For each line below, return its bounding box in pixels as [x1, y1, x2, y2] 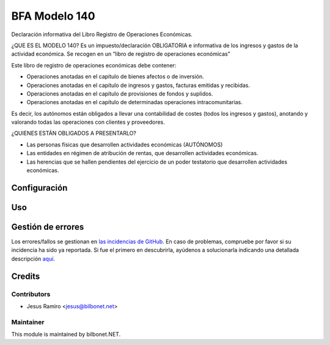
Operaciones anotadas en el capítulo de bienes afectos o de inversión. [26, 73, 204, 80]
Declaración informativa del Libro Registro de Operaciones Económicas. [11, 31, 193, 38]
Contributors [11, 290, 51, 298]
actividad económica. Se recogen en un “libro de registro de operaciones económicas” [11, 50, 230, 58]
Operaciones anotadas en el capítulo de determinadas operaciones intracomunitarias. [26, 99, 243, 106]
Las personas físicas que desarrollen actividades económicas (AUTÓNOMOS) [26, 141, 223, 148]
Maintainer [11, 317, 45, 326]
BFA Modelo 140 [11, 9, 95, 23]
